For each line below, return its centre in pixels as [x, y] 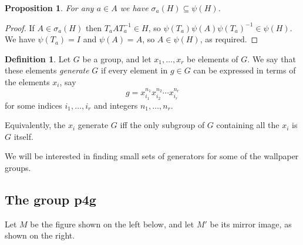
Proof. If [20, 27]
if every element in [134, 70]
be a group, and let [117, 58]
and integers [116, 105]
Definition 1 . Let [38, 58]
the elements [27, 81]
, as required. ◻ [229, 39]
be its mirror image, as [251, 224]
